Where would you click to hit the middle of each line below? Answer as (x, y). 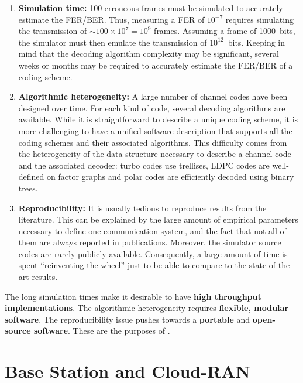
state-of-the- (271, 265)
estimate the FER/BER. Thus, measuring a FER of (111, 19)
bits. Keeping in (256, 42)
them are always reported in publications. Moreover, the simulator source (150, 242)
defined (31, 177)
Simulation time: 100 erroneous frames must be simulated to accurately (151, 8)
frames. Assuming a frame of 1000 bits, (225, 31)
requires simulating (259, 19)
